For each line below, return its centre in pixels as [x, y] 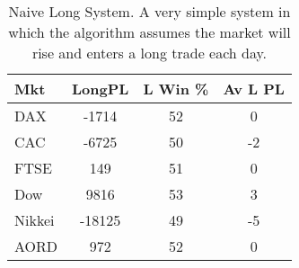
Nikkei [35, 220]
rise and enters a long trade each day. [149, 53]
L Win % [176, 89]
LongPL [101, 89]
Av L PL [254, 89]
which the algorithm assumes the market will [149, 32]
